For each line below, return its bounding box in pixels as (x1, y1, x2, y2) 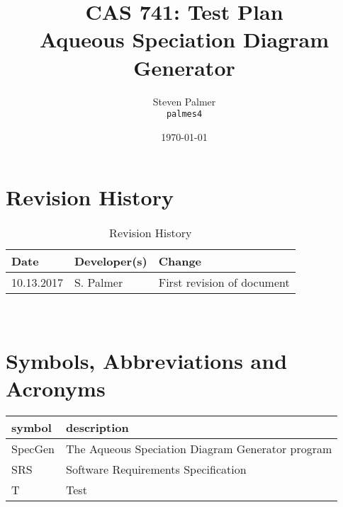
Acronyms (6, 374, 106, 403)
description (66, 419, 129, 436)
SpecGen (11, 440, 55, 457)
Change (158, 253, 202, 270)
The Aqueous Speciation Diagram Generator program (66, 440, 332, 457)
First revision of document (158, 274, 290, 291)
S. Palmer (74, 274, 123, 291)
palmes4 (166, 109, 203, 120)
